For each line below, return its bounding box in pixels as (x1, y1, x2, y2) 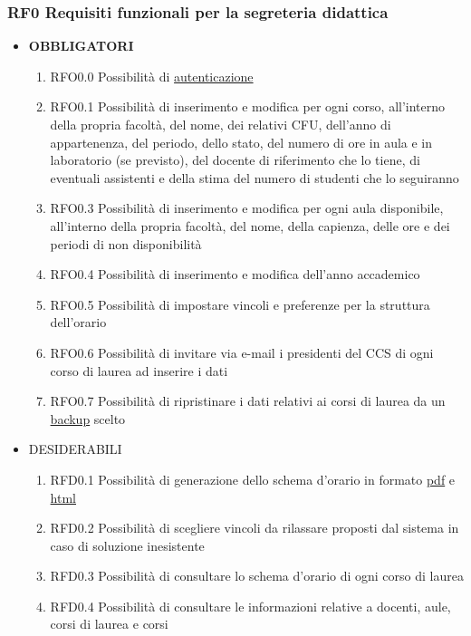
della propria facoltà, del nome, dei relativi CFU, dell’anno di (50, 115, 391, 133)
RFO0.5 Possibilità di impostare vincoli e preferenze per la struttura (50, 294, 430, 313)
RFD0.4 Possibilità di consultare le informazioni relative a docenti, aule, (50, 596, 451, 615)
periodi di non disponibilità (50, 234, 202, 253)
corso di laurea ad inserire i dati (50, 361, 228, 380)
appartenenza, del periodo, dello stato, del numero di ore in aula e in (50, 132, 433, 151)
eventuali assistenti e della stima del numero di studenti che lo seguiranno (50, 168, 459, 187)
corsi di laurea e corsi (50, 614, 168, 633)
